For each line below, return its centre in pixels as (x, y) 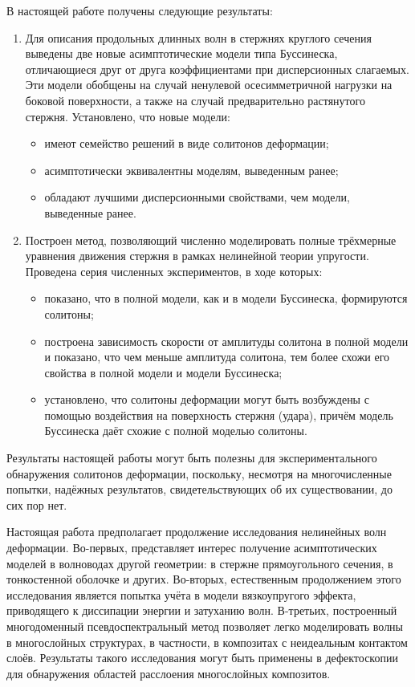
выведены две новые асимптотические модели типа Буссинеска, (181, 53)
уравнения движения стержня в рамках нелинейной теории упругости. (197, 256)
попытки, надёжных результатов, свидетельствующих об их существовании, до (199, 489)
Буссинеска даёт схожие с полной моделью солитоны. (176, 431)
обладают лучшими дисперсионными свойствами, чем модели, (197, 197)
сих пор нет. (37, 504)
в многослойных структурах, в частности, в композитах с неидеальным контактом (207, 642)
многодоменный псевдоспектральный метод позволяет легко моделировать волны (205, 626)
